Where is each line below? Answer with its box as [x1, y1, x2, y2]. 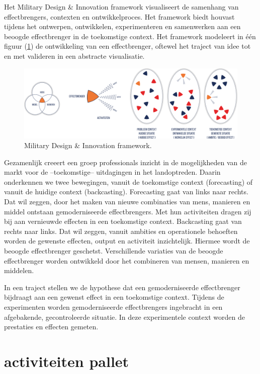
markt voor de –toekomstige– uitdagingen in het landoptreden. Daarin [4, 167, 221, 177]
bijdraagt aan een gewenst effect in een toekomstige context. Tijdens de [4, 292, 224, 302]
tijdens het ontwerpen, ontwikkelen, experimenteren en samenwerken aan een [4, 21, 241, 32]
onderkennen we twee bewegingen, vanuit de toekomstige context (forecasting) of [4, 176, 253, 187]
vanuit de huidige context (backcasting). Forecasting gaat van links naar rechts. [4, 186, 248, 197]
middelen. [4, 265, 34, 276]
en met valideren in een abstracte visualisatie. [4, 50, 145, 61]
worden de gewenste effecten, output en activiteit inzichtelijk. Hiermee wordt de [4, 235, 250, 246]
